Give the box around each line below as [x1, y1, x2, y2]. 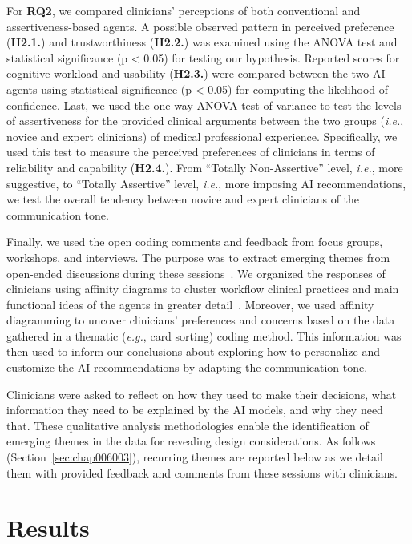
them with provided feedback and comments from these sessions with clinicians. [6, 464, 398, 481]
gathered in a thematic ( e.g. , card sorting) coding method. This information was [6, 327, 402, 344]
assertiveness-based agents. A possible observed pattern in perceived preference [6, 18, 394, 34]
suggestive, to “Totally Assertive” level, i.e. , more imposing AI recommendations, [6, 175, 406, 191]
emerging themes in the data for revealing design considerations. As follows [6, 433, 376, 449]
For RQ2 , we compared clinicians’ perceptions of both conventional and [6, 2, 361, 18]
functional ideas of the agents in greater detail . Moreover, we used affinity [6, 296, 374, 312]
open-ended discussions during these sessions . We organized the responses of [6, 264, 386, 281]
